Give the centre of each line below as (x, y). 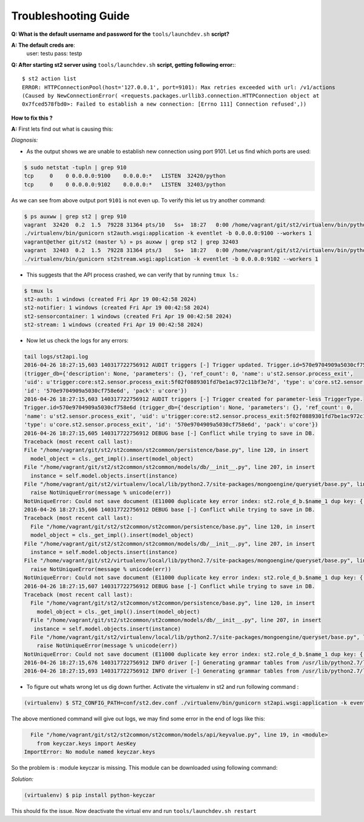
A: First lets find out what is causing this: (62, 129)
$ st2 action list (49, 79)
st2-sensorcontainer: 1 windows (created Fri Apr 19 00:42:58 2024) (128, 316)
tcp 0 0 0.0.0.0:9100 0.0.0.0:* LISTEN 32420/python (125, 176)
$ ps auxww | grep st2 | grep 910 (75, 216)
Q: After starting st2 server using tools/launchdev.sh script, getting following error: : (123, 64)
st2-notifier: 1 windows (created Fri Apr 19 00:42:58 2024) (117, 308)
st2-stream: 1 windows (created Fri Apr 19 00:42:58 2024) (113, 325)
